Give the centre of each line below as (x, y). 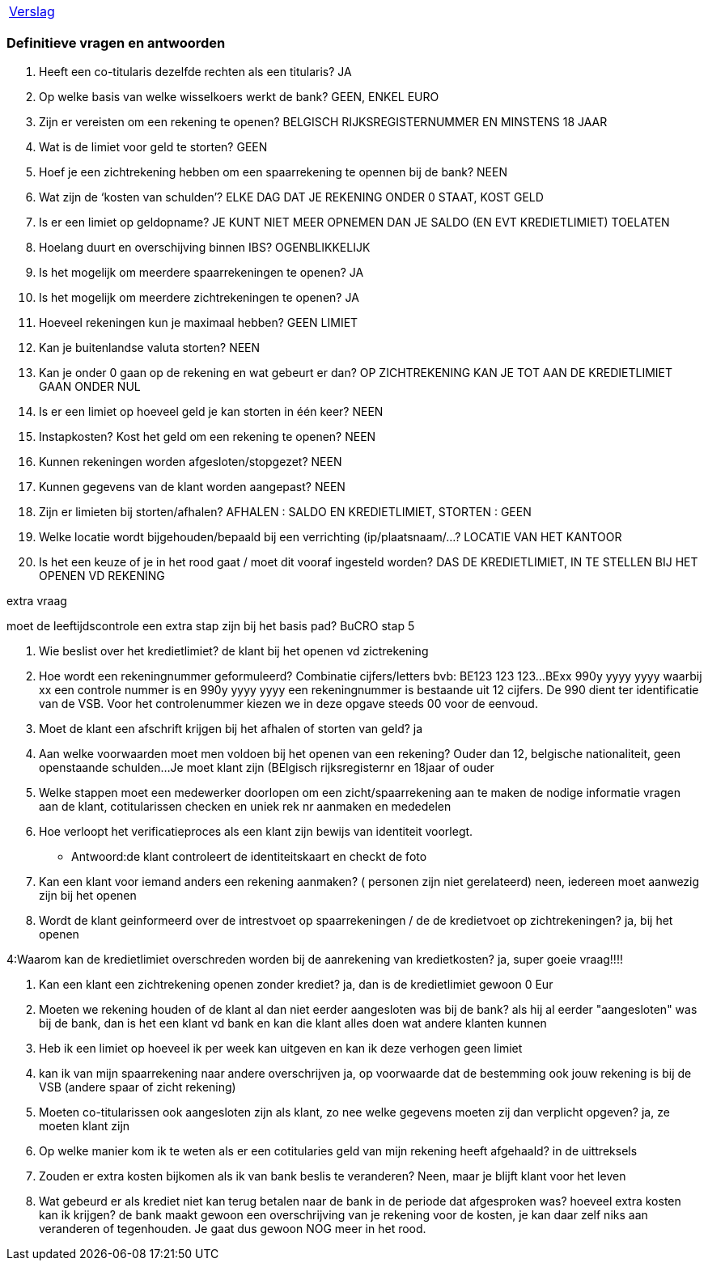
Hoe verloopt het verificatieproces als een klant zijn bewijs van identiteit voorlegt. (256, 831)
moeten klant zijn (85, 1125)
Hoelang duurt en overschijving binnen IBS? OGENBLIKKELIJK (205, 247)
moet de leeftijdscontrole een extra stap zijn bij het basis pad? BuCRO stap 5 (211, 625)
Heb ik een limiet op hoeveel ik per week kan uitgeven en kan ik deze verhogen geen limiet (281, 1048)
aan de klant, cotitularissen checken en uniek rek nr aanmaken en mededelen (245, 806)
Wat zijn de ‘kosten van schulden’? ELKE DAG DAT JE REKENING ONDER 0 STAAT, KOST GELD (291, 197)
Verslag (32, 11)
